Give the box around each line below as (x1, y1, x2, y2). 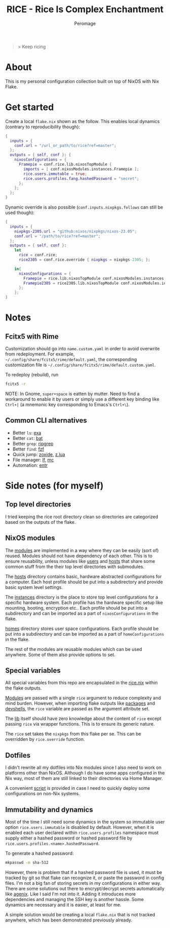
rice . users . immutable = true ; (23, 171, 87, 176)
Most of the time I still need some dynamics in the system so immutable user (5, 819, 165, 825)
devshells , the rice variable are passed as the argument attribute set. (5, 706, 150, 712)
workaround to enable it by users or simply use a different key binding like (5, 396, 159, 402)
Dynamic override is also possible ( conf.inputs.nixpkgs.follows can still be (5, 204, 163, 211)
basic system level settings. (5, 584, 63, 590)
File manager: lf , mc (12, 457, 54, 463)
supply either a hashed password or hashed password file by (5, 835, 133, 841)
